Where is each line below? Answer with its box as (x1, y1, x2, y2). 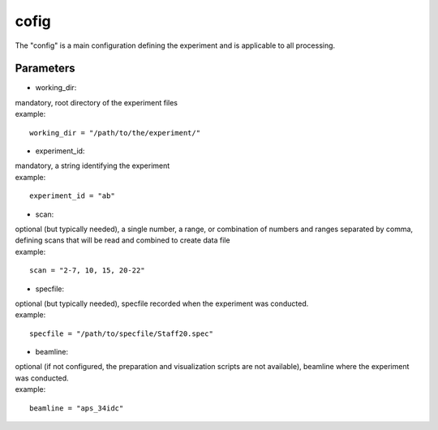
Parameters (15, 62, 75, 75)
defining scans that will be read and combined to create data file (15, 235, 230, 245)
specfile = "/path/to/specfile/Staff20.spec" (29, 329, 214, 338)
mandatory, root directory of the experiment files (15, 97, 178, 107)
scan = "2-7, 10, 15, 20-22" (29, 266, 145, 275)
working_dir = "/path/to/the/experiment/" (29, 128, 201, 137)
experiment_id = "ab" (29, 191, 115, 200)
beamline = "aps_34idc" (29, 403, 124, 413)
